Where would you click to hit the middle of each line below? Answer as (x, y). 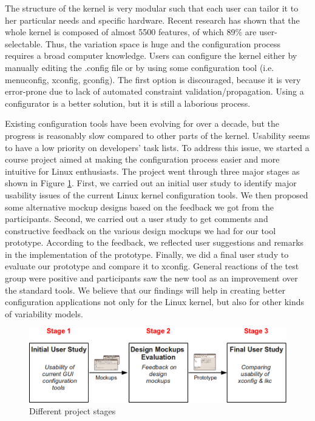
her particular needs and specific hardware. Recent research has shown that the (152, 20)
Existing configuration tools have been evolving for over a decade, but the (142, 123)
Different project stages (73, 411)
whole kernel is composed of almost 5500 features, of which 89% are (131, 32)
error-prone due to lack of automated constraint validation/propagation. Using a (154, 91)
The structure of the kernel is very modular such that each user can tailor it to (152, 8)
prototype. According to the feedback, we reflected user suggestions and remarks (154, 242)
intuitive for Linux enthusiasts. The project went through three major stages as (152, 171)
